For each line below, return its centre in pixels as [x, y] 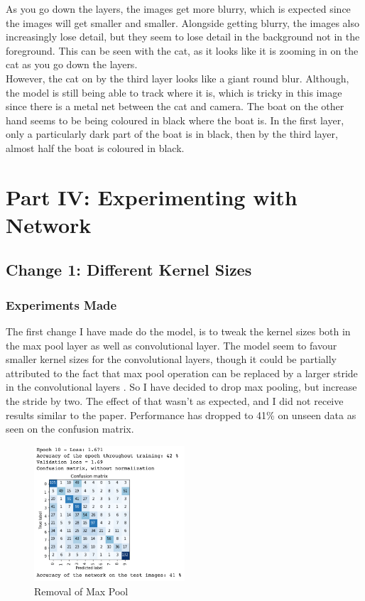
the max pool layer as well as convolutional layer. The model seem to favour [171, 345]
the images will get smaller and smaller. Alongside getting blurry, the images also [182, 22]
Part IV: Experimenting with [152, 196]
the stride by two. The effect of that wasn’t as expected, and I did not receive [175, 401]
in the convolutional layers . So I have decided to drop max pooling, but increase [181, 387]
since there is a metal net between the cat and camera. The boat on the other [175, 106]
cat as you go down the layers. [72, 64]
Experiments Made [61, 304]
